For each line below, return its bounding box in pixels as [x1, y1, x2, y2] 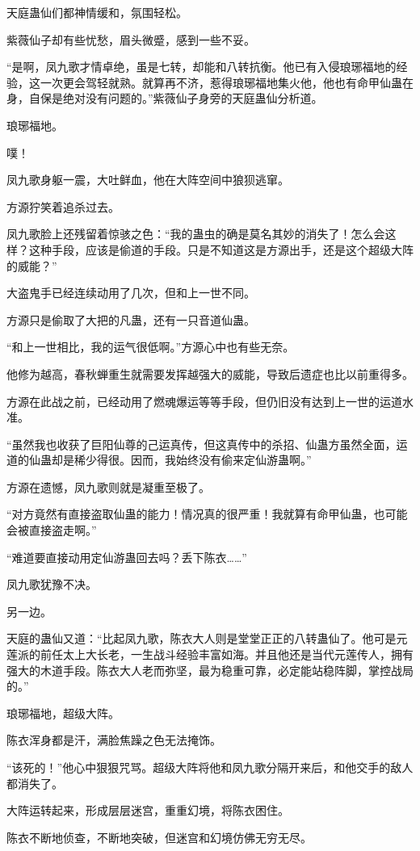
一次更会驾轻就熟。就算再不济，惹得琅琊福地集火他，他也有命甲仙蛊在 [40, 73, 414, 90]
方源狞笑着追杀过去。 [6, 198, 120, 215]
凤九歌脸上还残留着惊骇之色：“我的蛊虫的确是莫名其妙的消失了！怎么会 [6, 225, 385, 242]
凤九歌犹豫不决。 [6, 576, 97, 593]
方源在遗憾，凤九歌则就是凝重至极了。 [6, 478, 210, 495]
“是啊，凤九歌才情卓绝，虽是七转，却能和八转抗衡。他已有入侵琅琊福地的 [6, 58, 397, 75]
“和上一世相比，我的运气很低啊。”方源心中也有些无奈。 [6, 338, 295, 355]
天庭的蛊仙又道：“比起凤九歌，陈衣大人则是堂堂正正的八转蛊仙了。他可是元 [6, 630, 408, 647]
